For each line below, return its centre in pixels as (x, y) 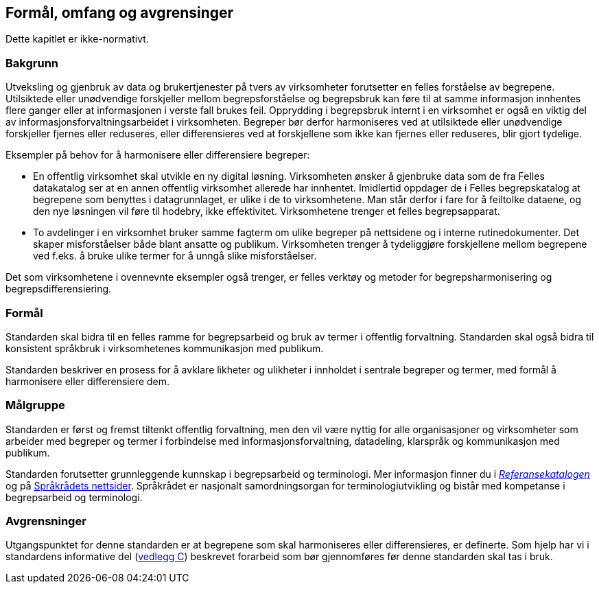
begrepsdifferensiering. (59, 289)
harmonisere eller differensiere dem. (88, 381)
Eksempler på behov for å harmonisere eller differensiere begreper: (158, 155)
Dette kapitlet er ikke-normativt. (77, 39)
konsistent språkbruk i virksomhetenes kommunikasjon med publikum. (165, 348)
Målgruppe (35, 405)
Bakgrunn (32, 63)
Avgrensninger (46, 521)
